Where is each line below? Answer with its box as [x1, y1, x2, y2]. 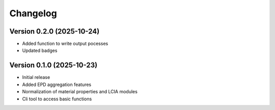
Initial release [22, 74, 50, 80]
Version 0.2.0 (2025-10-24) [9, 27, 100, 36]
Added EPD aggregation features [22, 81, 92, 88]
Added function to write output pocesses [22, 41, 108, 47]
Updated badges [22, 47, 58, 53]
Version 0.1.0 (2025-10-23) [9, 61, 98, 70]
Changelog [9, 8, 57, 19]
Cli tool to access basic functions [22, 96, 92, 102]
